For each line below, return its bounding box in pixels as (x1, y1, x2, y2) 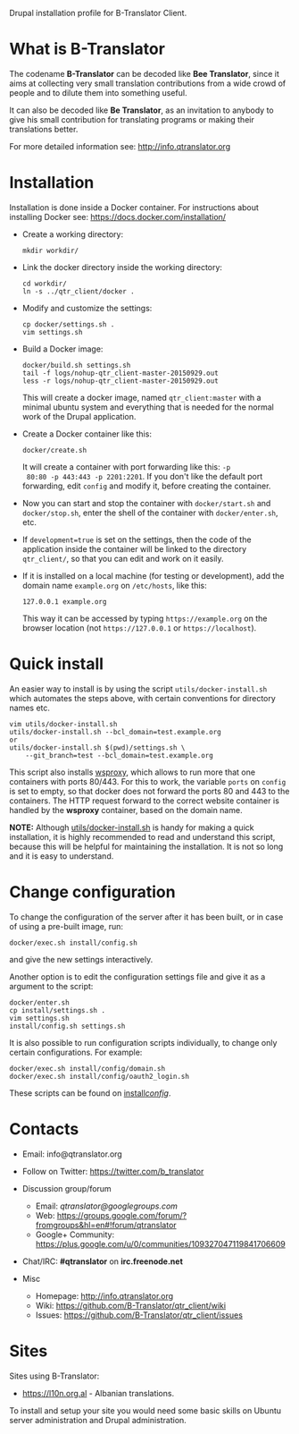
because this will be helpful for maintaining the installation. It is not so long (9, 841, 284, 852)
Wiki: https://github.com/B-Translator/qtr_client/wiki (35, 1300, 226, 1311)
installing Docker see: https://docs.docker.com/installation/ (9, 211, 226, 222)
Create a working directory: (21, 228, 123, 240)
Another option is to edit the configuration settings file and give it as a (9, 971, 266, 982)
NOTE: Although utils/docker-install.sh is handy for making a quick (9, 822, 254, 833)
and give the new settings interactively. (9, 954, 154, 964)
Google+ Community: (35, 1229, 115, 1240)
